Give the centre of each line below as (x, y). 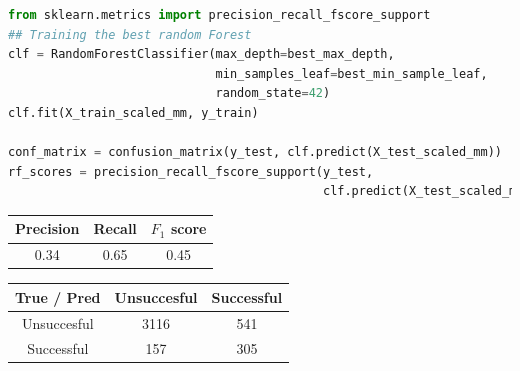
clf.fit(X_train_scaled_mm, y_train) (133, 112)
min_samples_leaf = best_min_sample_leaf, (351, 73)
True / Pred (58, 296)
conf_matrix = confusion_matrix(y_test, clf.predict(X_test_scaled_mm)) (255, 152)
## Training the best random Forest (130, 34)
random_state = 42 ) (273, 93)
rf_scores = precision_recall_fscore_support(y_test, (191, 171)
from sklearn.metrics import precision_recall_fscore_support (219, 15)
